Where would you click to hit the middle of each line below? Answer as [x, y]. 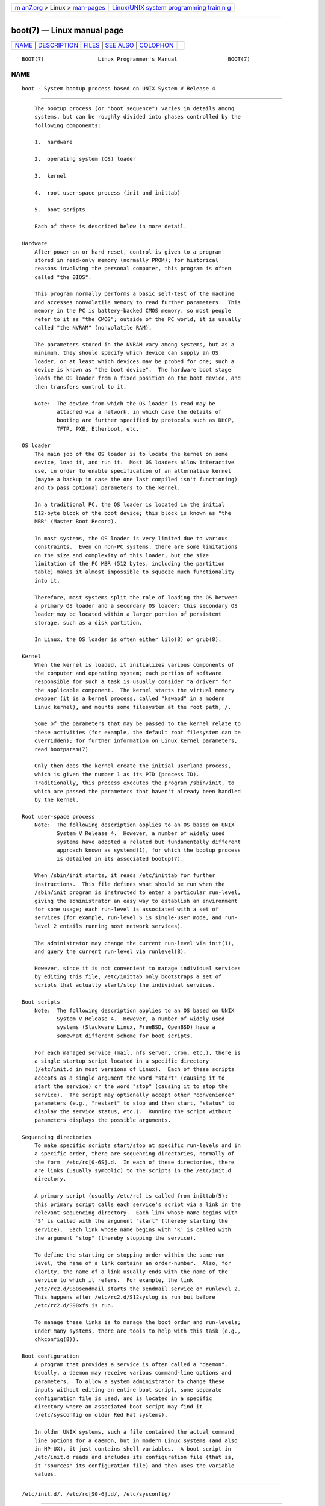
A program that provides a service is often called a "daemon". [131, 1365]
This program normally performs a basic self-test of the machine [134, 294]
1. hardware [53, 142]
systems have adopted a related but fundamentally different [148, 842]
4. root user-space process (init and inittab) [107, 192]
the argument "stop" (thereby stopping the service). [115, 1238]
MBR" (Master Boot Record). [76, 521]
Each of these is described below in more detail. [110, 227]
